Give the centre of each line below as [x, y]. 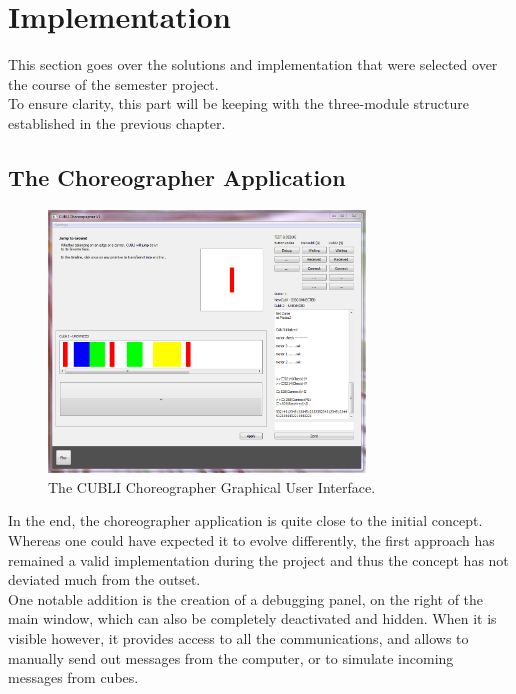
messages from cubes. [73, 677]
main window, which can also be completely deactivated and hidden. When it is [252, 618]
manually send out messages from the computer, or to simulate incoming [231, 657]
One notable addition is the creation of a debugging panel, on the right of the [246, 598]
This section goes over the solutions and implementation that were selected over [253, 64]
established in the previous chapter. [117, 122]
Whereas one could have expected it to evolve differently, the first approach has [251, 539]
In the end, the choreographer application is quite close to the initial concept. [245, 520]
